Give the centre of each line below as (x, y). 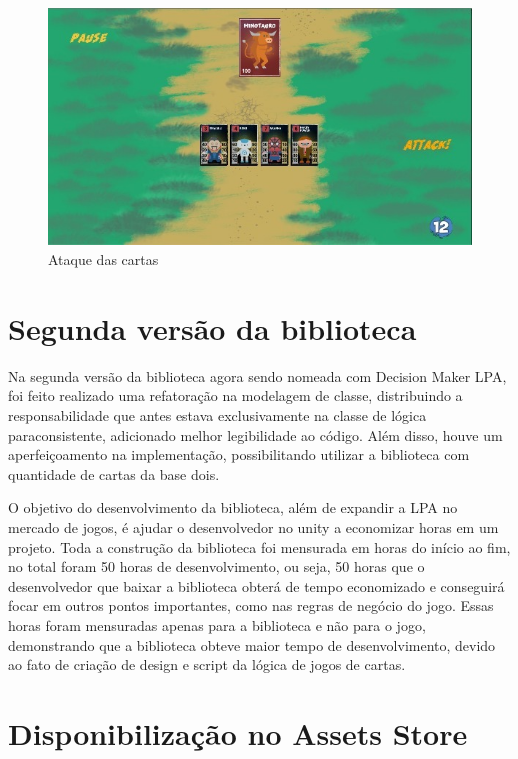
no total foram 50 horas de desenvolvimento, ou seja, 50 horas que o (216, 566)
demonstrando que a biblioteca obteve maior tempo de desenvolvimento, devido (252, 644)
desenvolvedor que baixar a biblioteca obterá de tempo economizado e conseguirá (256, 585)
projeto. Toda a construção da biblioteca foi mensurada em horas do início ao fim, (259, 546)
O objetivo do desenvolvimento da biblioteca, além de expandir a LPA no (233, 507)
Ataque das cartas (103, 259)
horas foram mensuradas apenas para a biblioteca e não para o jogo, (217, 624)
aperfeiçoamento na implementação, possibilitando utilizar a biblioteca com (239, 454)
